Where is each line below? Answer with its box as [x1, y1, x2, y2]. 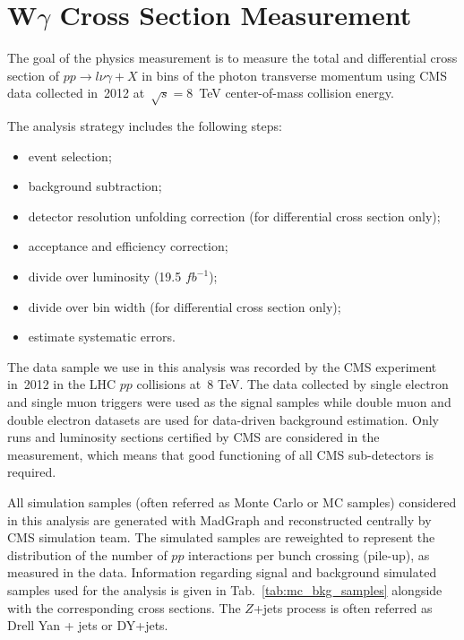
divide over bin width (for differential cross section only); [28, 297, 341, 316]
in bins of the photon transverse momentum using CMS [142, 65, 447, 84]
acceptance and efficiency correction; [28, 237, 228, 255]
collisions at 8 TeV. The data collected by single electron [136, 375, 449, 394]
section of [7, 65, 60, 84]
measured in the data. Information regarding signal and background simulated [7, 563, 437, 582]
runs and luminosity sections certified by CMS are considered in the [7, 428, 380, 446]
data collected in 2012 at [7, 83, 145, 102]
